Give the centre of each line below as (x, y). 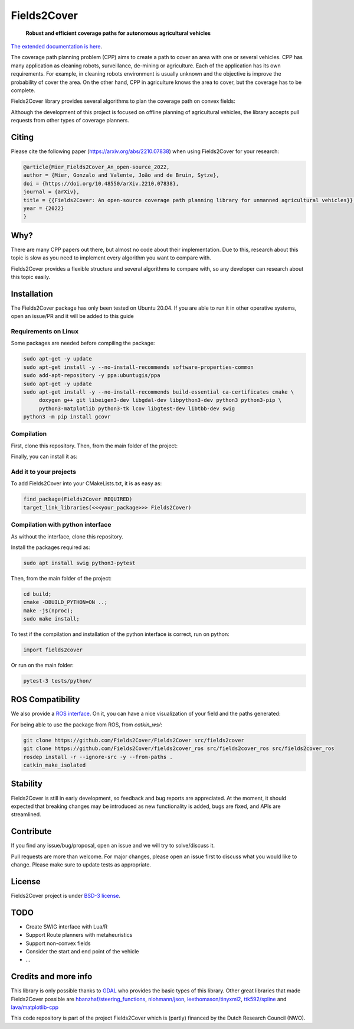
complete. (23, 90)
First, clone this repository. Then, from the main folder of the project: (94, 446)
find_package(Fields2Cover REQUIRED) (78, 499)
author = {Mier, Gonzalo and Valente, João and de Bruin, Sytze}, (121, 175)
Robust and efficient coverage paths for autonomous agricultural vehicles (118, 33)
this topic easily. (30, 277)
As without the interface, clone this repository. (67, 536)
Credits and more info (52, 977)
